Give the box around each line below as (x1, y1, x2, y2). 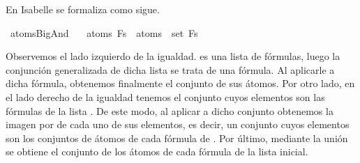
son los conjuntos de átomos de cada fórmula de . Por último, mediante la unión (6, 130, 348, 145)
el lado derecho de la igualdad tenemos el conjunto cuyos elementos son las (6, 89, 325, 104)
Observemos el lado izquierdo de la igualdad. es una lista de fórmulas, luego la (6, 49, 340, 63)
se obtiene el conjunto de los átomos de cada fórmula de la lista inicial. (6, 144, 308, 159)
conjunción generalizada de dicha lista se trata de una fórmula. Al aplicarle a (6, 62, 335, 77)
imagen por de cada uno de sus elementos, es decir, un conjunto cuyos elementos (6, 117, 350, 132)
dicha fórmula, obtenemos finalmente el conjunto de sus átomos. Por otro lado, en (6, 76, 355, 91)
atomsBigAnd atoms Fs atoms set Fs (10, 25, 198, 40)
